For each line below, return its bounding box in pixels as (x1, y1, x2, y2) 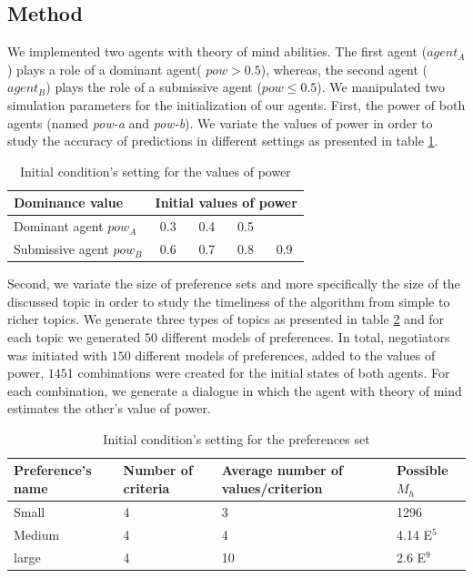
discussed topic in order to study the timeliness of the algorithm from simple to (7, 291, 450, 310)
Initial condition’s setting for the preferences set (103, 429, 370, 448)
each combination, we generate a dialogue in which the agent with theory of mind (7, 380, 462, 400)
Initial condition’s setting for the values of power (20, 161, 291, 180)
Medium (14, 524, 60, 543)
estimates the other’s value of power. (7, 399, 211, 418)
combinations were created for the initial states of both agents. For (77, 363, 450, 382)
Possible (397, 461, 448, 480)
